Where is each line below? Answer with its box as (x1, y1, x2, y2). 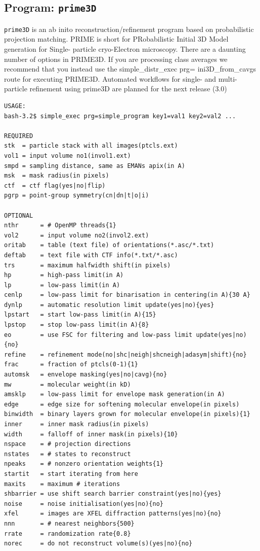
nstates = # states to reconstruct (4, 450, 131, 458)
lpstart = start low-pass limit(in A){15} (4, 311, 156, 319)
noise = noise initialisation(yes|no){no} (4, 500, 163, 507)
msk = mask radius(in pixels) (4, 172, 109, 180)
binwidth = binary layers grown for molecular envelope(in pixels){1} (4, 410, 250, 418)
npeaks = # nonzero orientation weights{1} (4, 460, 163, 468)
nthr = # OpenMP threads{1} (4, 222, 116, 229)
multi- (218, 73, 237, 84)
